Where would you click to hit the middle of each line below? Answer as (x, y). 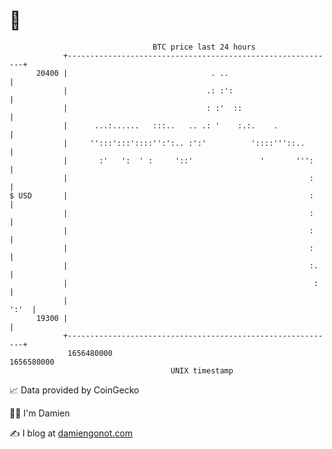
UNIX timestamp (202, 370)
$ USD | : (161, 195)
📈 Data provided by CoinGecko (74, 390)
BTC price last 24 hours (204, 47)
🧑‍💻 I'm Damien (40, 413)
